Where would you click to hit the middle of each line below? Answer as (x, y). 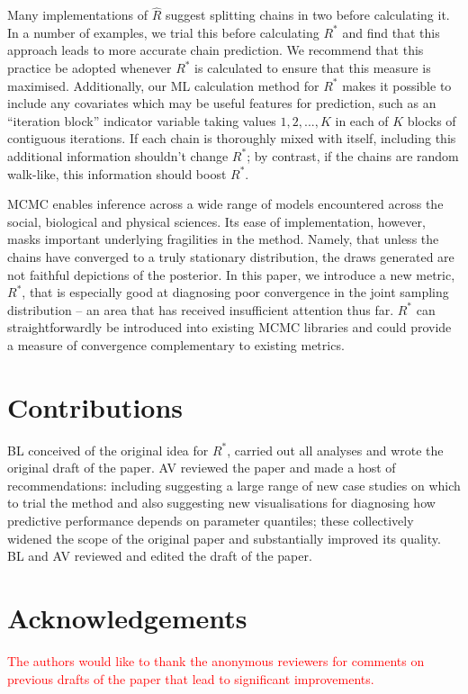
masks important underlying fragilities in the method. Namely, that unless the (223, 239)
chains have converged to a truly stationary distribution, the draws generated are (231, 256)
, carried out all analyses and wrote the (335, 450)
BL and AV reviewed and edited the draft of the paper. (160, 556)
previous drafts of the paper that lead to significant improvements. (191, 678)
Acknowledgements (127, 617)
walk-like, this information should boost (117, 173)
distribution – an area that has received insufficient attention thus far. (201, 309)
